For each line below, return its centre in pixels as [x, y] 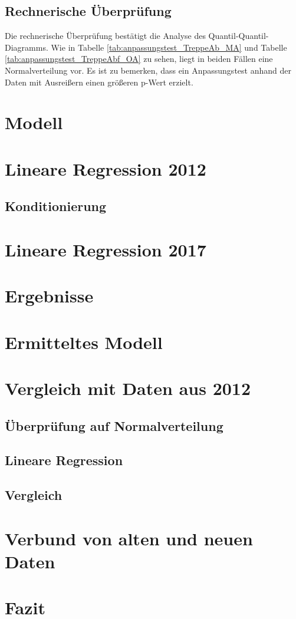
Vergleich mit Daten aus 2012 [128, 388]
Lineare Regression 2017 [106, 249]
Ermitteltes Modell [84, 342]
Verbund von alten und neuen [129, 538]
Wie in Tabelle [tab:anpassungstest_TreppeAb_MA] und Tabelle [169, 47]
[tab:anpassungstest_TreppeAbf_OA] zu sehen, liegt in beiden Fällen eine [139, 59]
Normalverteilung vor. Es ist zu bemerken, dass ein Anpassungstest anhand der [148, 70]
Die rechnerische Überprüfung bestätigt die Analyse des [105, 36]
